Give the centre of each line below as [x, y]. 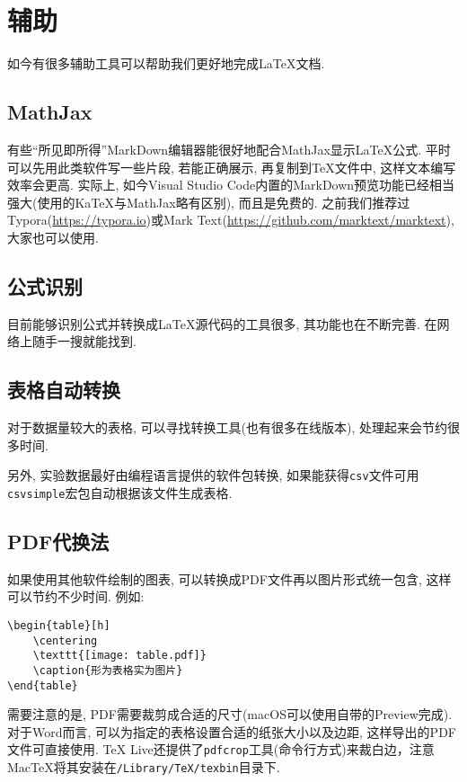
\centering [65, 640]
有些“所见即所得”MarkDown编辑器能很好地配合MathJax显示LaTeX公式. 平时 [229, 149]
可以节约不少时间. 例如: [76, 596]
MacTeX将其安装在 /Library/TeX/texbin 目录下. [144, 767]
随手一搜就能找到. [84, 341]
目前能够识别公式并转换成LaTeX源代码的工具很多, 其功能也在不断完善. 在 [222, 323]
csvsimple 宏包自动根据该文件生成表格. [120, 492]
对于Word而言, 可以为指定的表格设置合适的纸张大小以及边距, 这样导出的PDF [232, 731]
